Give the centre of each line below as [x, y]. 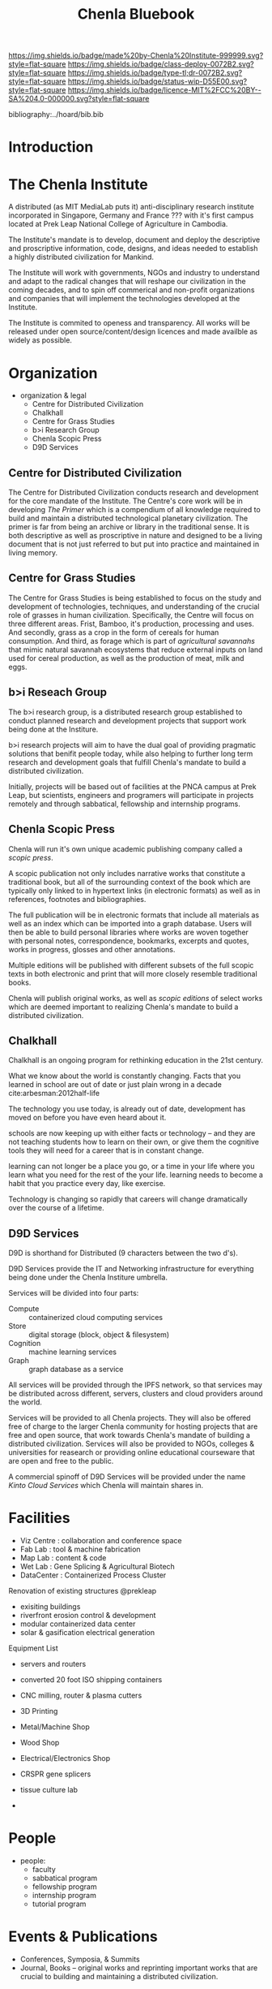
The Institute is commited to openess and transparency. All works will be [130, 323]
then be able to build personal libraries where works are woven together [129, 932]
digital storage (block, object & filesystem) [99, 1335]
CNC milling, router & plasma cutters [81, 1696]
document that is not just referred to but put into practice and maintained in [134, 544]
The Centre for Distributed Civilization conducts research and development [134, 493]
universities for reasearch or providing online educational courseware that [132, 1452]
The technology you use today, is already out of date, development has [127, 1109]
